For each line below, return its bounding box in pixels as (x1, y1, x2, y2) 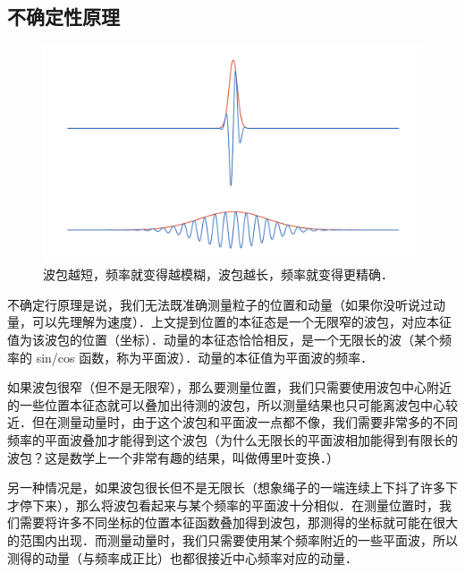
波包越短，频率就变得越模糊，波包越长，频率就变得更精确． (43, 265, 393, 284)
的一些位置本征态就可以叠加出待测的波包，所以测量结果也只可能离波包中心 (7, 395, 445, 414)
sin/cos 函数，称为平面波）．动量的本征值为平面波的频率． (36, 347, 374, 366)
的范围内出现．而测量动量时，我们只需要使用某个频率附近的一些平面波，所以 (7, 530, 458, 549)
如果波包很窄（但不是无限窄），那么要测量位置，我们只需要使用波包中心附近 (7, 378, 452, 397)
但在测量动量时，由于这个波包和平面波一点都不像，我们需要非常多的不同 (31, 413, 458, 432)
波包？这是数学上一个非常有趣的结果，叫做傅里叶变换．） (7, 448, 339, 466)
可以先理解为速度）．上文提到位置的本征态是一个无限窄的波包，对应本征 (31, 312, 452, 331)
